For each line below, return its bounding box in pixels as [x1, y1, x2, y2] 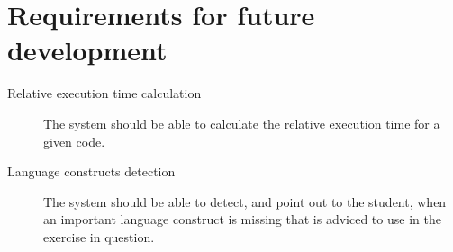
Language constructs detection [7, 162, 176, 181]
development [7, 31, 168, 68]
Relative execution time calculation [7, 84, 202, 103]
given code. [43, 131, 105, 150]
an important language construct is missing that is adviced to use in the [43, 210, 441, 229]
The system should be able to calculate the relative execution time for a [43, 113, 440, 132]
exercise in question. [43, 227, 155, 246]
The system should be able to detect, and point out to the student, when [43, 192, 447, 211]
